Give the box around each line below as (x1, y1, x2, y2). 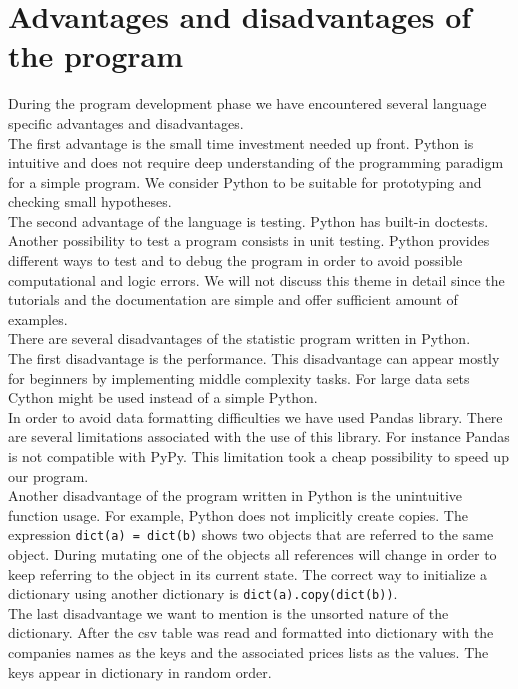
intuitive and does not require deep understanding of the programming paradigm (8, 152, 504, 173)
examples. (8, 308, 68, 329)
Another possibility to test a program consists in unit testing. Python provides (8, 230, 490, 251)
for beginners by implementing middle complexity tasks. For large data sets (8, 367, 470, 388)
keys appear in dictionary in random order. (8, 661, 272, 682)
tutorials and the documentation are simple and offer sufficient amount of (8, 289, 458, 310)
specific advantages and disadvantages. (8, 112, 244, 133)
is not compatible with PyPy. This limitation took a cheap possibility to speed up (8, 446, 509, 466)
